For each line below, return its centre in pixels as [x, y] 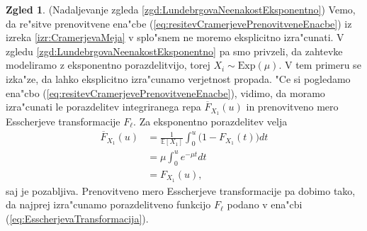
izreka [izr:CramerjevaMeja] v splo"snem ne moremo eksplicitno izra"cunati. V [175, 37]
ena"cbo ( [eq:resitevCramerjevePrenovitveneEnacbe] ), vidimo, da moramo [165, 92]
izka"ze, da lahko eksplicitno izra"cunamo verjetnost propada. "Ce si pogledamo [178, 78]
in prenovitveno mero [292, 107]
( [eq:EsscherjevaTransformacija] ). [77, 218]
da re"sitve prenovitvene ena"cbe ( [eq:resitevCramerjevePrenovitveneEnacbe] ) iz [179, 23]
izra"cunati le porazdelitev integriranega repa [103, 107]
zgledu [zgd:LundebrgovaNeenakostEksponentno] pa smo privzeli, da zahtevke [174, 51]
